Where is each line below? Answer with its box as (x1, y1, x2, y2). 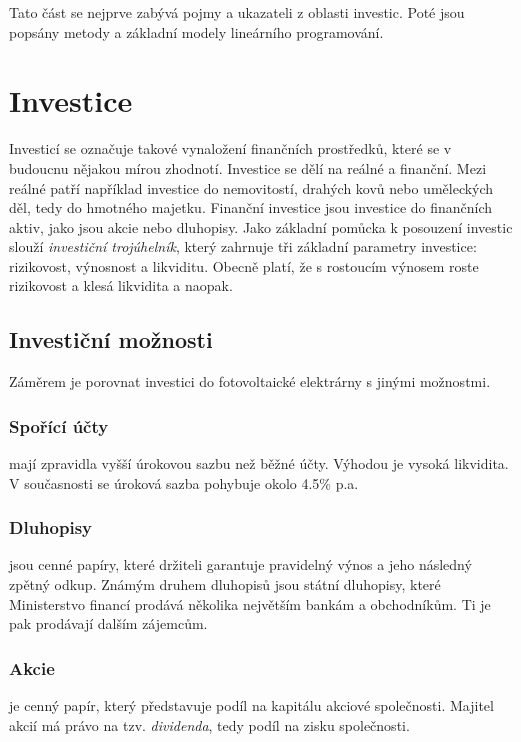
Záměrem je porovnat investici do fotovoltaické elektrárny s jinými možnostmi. (9, 371, 491, 392)
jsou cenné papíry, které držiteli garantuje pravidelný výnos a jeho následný (9, 554, 472, 575)
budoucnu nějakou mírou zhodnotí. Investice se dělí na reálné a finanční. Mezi (9, 157, 487, 178)
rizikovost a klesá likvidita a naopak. (9, 275, 233, 296)
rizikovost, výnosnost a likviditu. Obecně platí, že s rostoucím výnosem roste (9, 255, 479, 276)
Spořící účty (9, 413, 109, 438)
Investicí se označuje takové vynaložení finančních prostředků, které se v (9, 138, 452, 159)
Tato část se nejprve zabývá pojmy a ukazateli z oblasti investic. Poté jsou (9, 2, 465, 22)
